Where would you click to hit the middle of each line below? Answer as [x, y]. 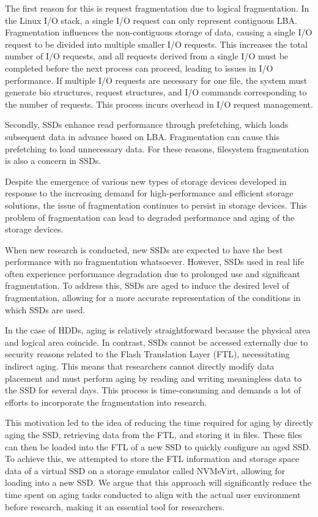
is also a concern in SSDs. [53, 161]
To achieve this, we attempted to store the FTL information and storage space [152, 459]
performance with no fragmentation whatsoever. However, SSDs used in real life [155, 262]
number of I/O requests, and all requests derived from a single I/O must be [147, 56]
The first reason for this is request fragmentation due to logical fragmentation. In [157, 8]
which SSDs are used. [45, 309]
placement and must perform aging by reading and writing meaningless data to [153, 378]
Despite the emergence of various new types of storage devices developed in [146, 181]
